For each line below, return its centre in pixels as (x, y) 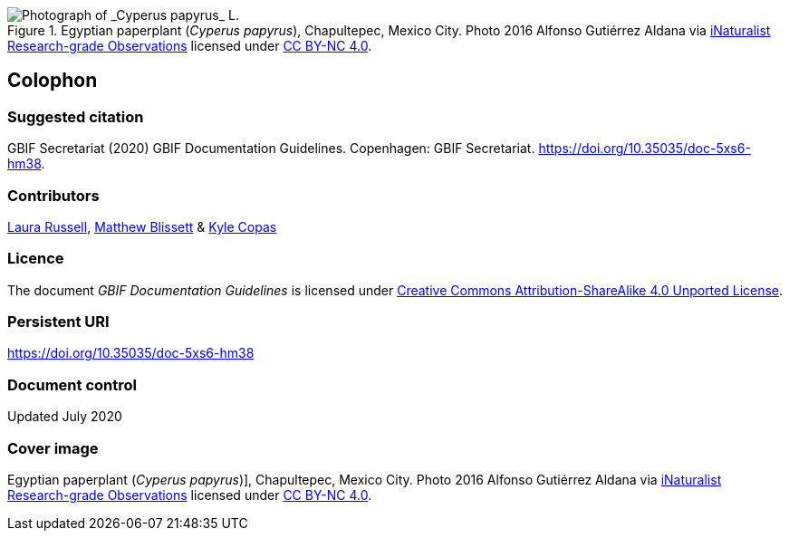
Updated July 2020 (65, 417)
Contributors (53, 195)
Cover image (53, 448)
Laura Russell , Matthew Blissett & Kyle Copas (142, 226)
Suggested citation (76, 116)
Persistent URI (58, 322)
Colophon (53, 81)
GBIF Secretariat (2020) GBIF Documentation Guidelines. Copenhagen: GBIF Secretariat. (271, 149)
